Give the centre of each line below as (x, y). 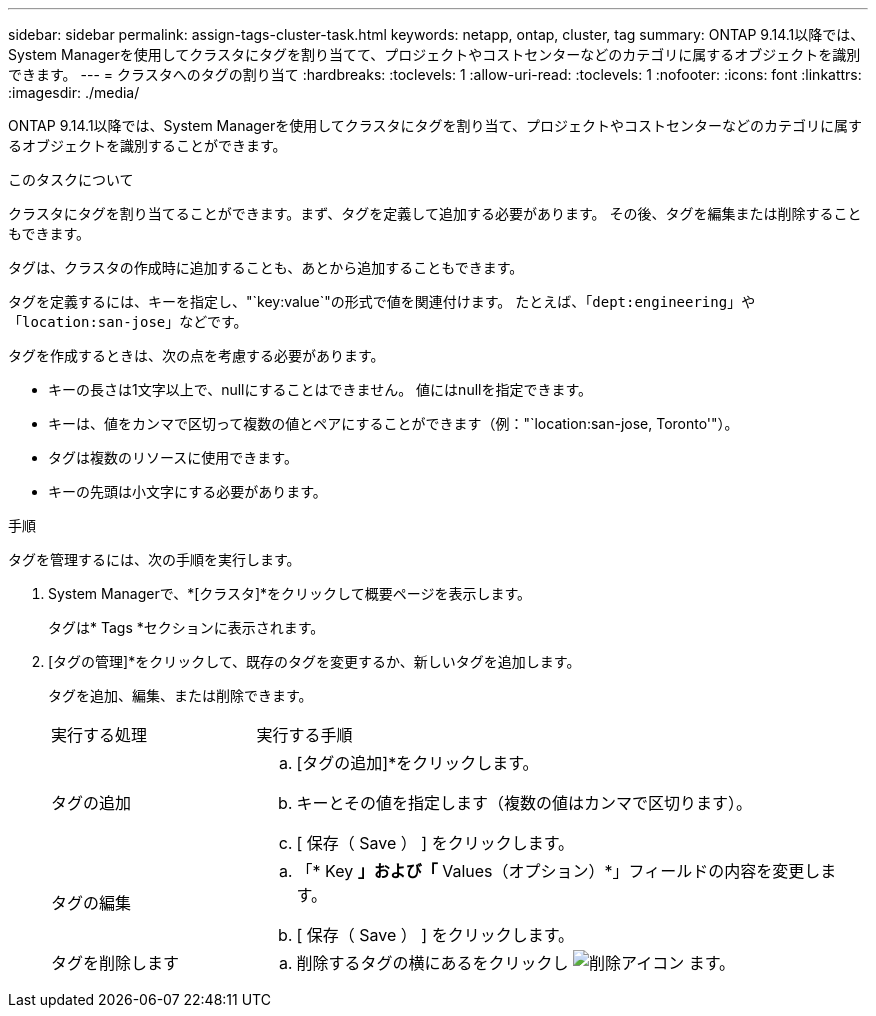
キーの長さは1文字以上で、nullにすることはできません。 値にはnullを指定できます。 (320, 389)
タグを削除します (115, 963)
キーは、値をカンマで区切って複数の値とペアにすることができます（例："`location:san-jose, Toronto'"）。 (393, 423)
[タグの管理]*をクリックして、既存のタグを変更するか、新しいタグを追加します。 (314, 661)
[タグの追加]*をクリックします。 (417, 763)
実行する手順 (304, 735)
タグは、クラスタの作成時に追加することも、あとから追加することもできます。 (266, 267)
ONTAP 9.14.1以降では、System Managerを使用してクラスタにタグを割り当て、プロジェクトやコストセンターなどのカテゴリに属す (435, 125)
